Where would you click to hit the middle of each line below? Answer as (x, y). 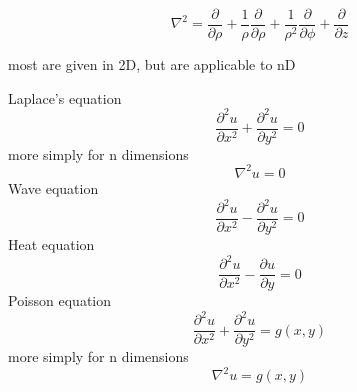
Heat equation (51, 244)
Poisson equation (60, 300)
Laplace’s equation (65, 97)
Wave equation (53, 187)
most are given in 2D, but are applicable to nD (152, 64)
